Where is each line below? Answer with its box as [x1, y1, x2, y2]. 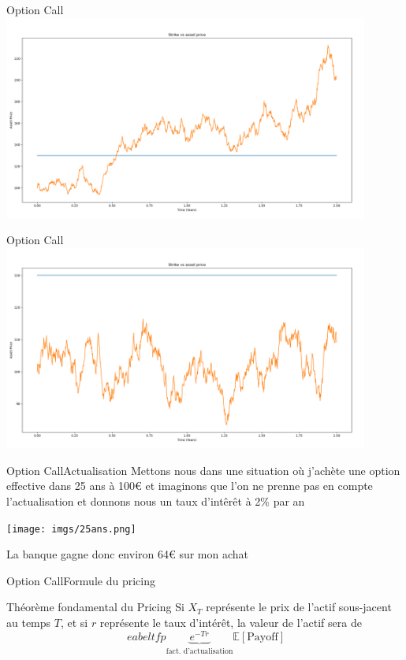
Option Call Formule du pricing [6, 572, 155, 588]
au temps [6, 614, 51, 631]
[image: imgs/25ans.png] [6, 523, 136, 535]
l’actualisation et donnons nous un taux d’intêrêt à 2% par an [6, 493, 305, 509]
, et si [60, 614, 88, 631]
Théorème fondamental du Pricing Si [6, 599, 184, 615]
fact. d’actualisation [166, 647, 233, 655]
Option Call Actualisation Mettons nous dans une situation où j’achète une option [6, 462, 400, 478]
